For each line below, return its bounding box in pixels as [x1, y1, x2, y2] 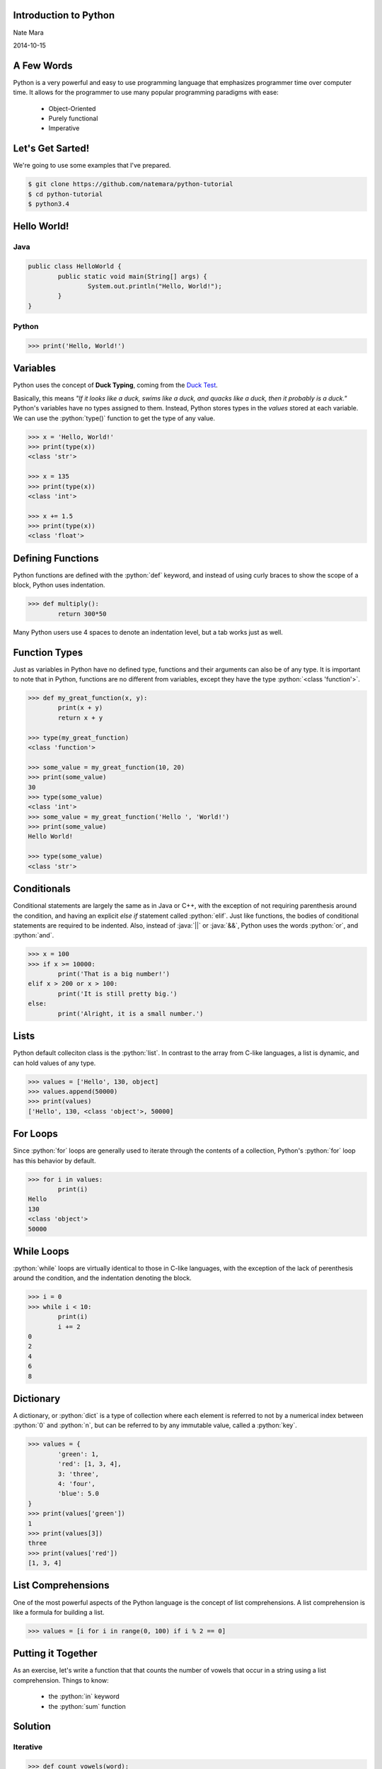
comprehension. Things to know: [13, 1676, 109, 1684]
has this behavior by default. [13, 1156, 96, 1165]
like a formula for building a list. [13, 1608, 105, 1616]
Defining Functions [13, 552, 99, 564]
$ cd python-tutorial [28, 190, 103, 198]
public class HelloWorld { [28, 263, 122, 270]
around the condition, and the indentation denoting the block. [13, 1274, 192, 1282]
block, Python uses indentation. [13, 581, 105, 589]
